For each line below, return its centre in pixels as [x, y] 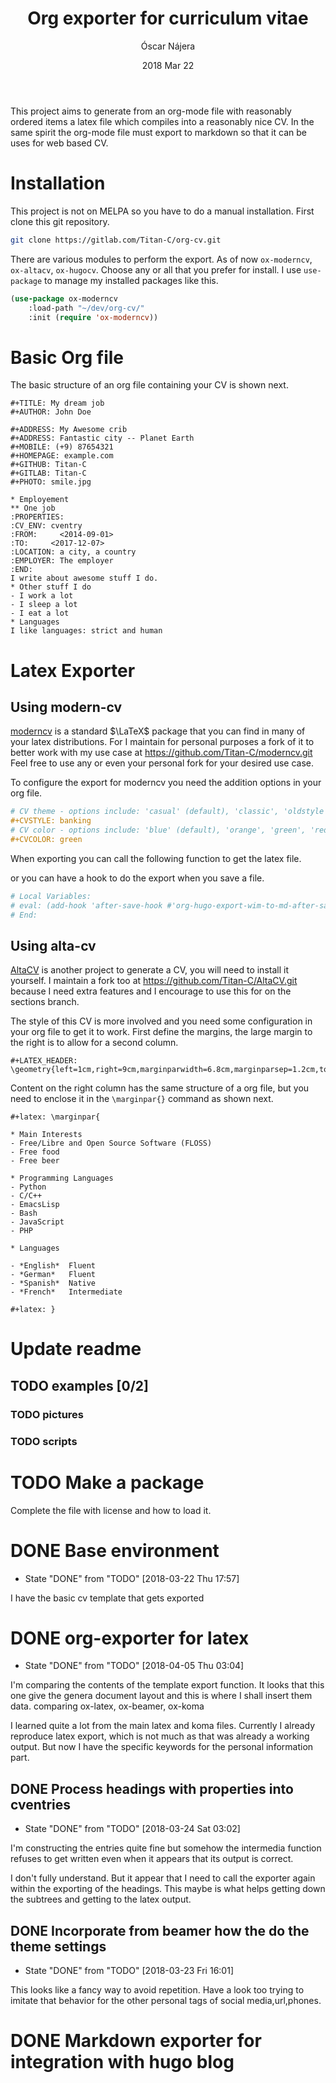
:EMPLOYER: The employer [62, 561]
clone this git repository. [60, 221]
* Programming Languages [62, 1178]
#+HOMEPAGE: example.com [62, 456]
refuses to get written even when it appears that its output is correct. [152, 1859]
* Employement [40, 500]
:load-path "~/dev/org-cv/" [86, 308]
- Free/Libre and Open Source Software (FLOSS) [111, 1143]
